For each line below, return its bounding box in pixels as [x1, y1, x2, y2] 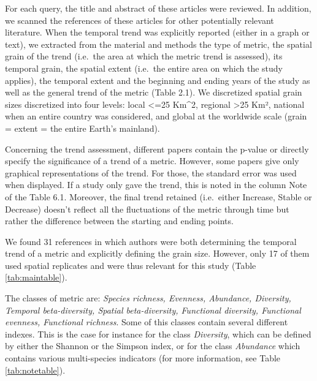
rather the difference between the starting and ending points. [5, 214, 234, 227]
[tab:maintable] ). [5, 271, 67, 284]
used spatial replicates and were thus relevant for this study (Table [5, 258, 256, 271]
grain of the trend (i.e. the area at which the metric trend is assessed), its [5, 50, 283, 62]
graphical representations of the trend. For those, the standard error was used [5, 166, 297, 179]
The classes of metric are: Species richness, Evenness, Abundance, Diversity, [5, 292, 291, 304]
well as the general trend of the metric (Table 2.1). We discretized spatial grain [5, 86, 302, 99]
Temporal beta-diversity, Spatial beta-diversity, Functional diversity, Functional [5, 303, 301, 316]
